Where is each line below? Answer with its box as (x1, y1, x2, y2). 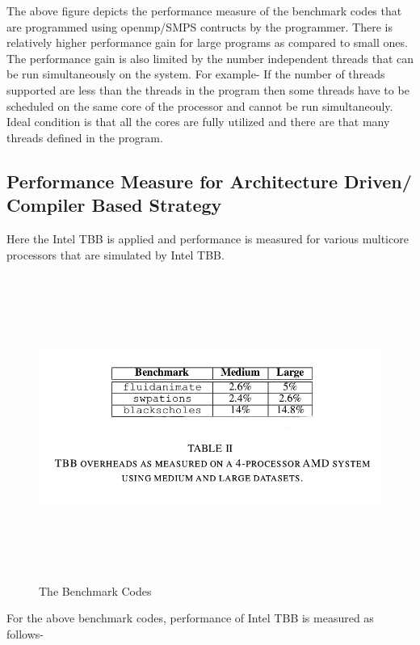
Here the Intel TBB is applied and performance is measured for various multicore (6, 230, 409, 247)
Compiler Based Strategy (6, 192, 222, 217)
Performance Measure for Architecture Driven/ (6, 168, 412, 193)
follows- (6, 625, 44, 642)
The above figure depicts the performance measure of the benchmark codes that (6, 2, 402, 19)
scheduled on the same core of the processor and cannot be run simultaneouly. (6, 97, 393, 114)
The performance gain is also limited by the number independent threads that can (6, 49, 414, 66)
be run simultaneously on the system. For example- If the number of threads (6, 65, 385, 82)
